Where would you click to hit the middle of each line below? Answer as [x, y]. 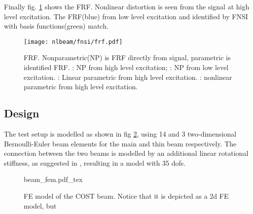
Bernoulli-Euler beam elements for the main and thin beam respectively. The [120, 143]
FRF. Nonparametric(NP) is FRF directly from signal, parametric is [127, 57]
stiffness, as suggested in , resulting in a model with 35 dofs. [95, 162]
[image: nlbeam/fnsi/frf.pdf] [73, 42]
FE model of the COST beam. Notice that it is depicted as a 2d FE [126, 196]
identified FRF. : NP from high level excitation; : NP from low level [126, 67]
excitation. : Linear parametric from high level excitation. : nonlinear [128, 77]
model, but [40, 205]
